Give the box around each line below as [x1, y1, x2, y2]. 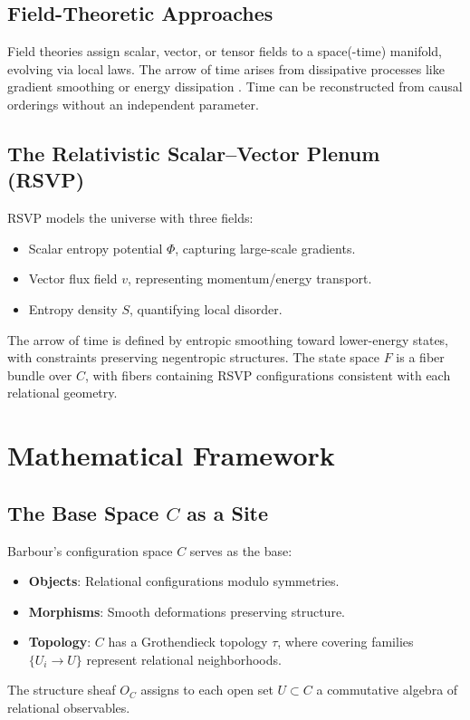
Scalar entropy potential [28, 238, 163, 257]
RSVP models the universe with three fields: [7, 208, 254, 227]
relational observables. [7, 698, 130, 717]
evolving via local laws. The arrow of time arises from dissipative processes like [7, 59, 445, 78]
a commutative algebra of [316, 680, 458, 699]
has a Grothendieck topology [108, 632, 268, 651]
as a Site [187, 498, 269, 526]
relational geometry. [7, 383, 118, 402]
